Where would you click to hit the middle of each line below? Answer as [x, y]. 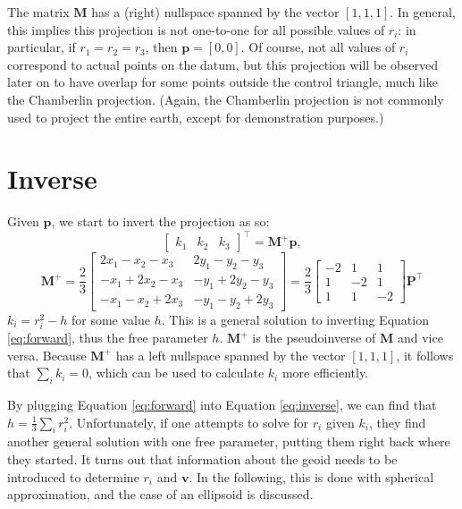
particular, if [42, 47]
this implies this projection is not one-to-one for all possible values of [196, 29]
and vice [420, 338]
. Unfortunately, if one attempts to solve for [189, 422]
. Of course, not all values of [318, 47]
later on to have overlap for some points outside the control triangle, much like [223, 82]
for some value [111, 319]
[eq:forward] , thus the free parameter [108, 338]
